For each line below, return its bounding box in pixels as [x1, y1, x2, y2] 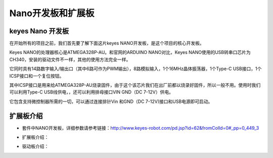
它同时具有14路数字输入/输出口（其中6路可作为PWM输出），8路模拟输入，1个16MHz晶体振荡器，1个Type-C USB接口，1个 [9, 66, 262, 72]
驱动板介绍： [22, 143, 49, 149]
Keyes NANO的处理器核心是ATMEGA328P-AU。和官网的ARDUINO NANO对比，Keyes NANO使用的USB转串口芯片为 [9, 49, 251, 56]
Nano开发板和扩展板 [9, 8, 95, 19]
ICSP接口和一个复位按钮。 [9, 73, 64, 79]
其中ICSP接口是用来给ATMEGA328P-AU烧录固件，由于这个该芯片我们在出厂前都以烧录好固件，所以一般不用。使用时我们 [9, 82, 261, 88]
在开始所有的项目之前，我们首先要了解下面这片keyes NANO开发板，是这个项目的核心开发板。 [9, 40, 204, 46]
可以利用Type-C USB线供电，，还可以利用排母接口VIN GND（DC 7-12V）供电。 [9, 89, 174, 95]
